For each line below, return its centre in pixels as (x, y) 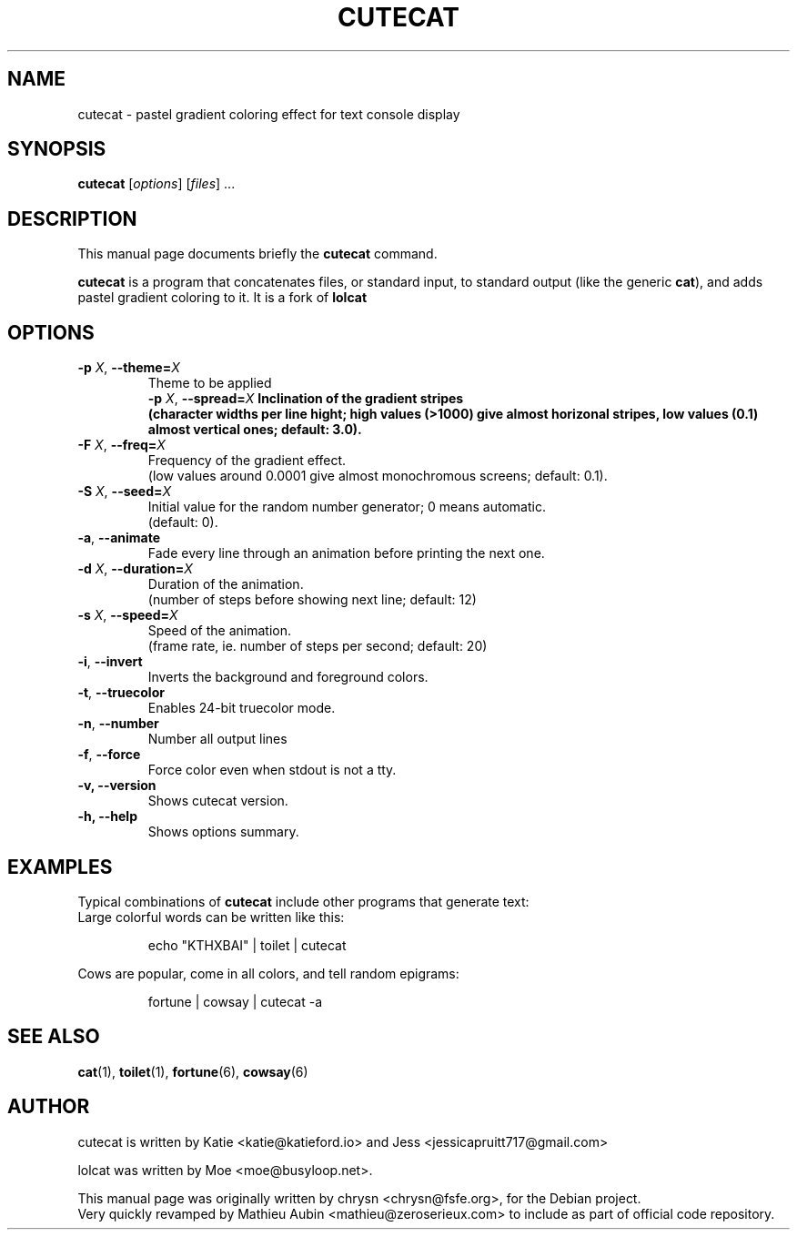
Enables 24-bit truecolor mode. (242, 708)
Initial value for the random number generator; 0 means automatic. (347, 507)
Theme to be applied (210, 383)
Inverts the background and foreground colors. (288, 677)
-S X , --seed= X (125, 492)
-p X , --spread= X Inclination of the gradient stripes (306, 399)
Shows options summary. (223, 832)
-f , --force (109, 755)
